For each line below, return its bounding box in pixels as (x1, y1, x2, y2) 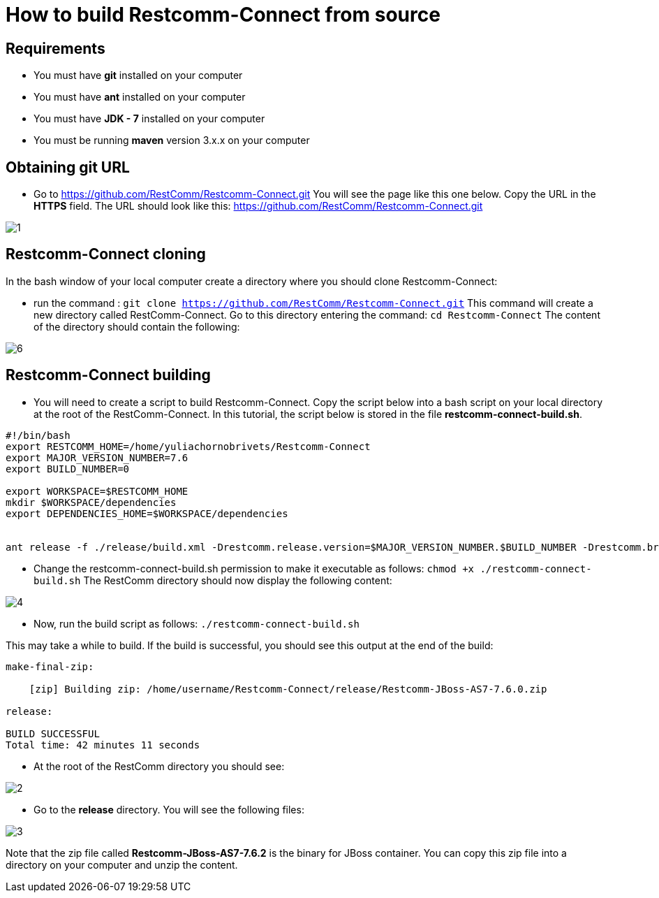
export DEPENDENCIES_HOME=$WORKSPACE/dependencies (6, 507, 288, 519)
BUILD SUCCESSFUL (6, 727, 100, 739)
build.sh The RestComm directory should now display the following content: (34, 574, 392, 586)
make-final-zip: (6, 660, 94, 672)
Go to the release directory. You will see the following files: (34, 803, 304, 816)
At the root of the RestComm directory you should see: (34, 760, 285, 772)
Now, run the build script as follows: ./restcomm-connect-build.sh (34, 617, 360, 630)
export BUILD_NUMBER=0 (6, 463, 130, 475)
